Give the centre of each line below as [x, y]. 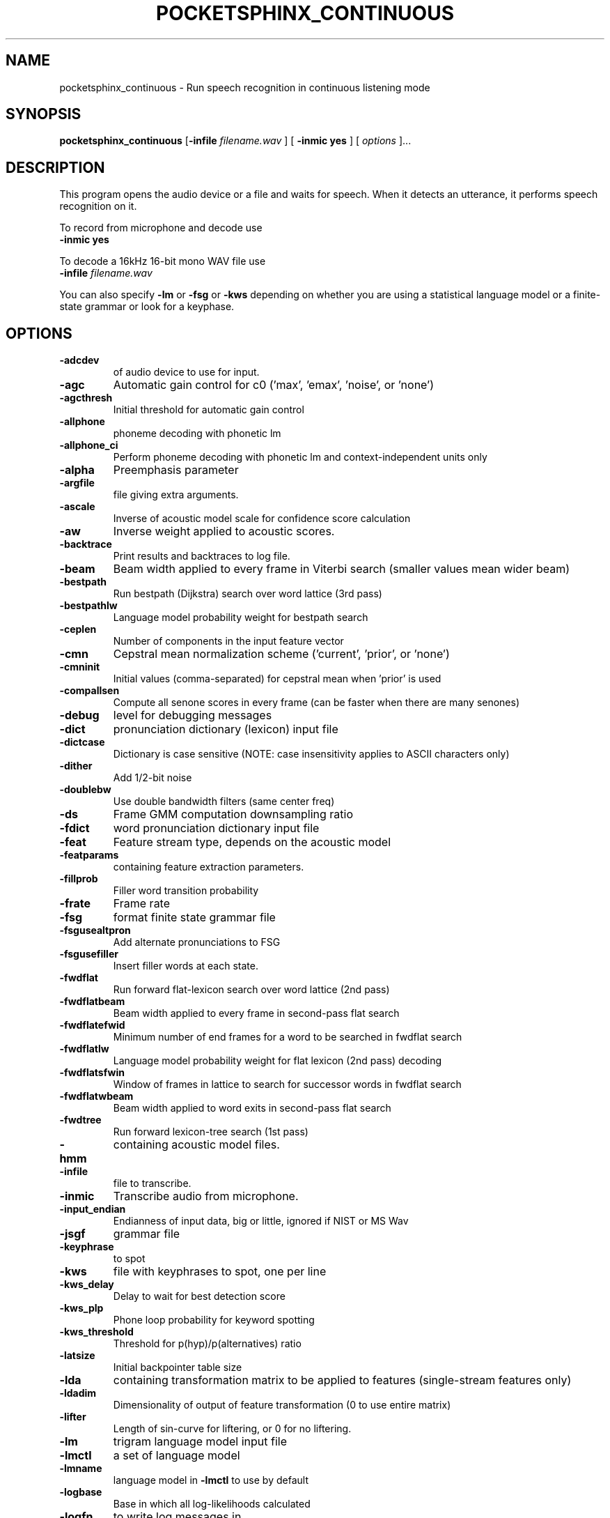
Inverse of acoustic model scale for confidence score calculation [262, 519]
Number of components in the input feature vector [228, 641]
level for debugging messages [193, 715]
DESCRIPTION [55, 167]
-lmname [81, 1469]
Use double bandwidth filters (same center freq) [224, 802]
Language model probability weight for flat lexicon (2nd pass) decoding [277, 1061]
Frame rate [142, 904]
